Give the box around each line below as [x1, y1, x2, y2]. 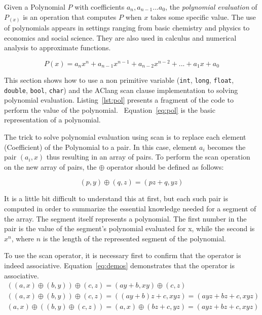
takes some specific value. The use [150, 11, 256, 22]
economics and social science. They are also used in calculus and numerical [4, 32, 237, 43]
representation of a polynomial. [4, 114, 101, 125]
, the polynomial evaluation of [165, 2, 257, 12]
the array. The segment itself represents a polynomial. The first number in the [4, 213, 247, 224]
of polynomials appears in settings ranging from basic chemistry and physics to [4, 22, 250, 33]
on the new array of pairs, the [4, 161, 97, 172]
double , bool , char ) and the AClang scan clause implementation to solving [4, 84, 238, 95]
